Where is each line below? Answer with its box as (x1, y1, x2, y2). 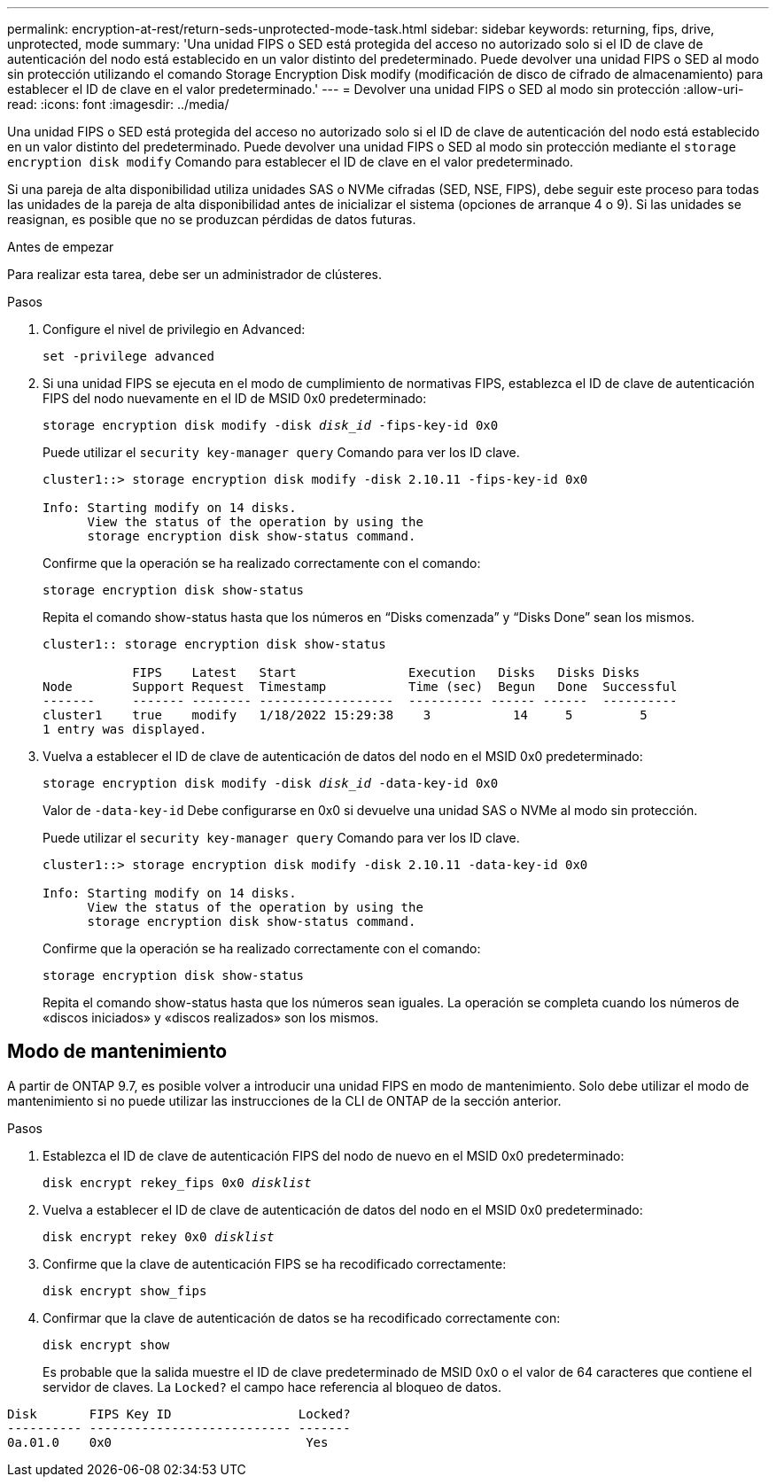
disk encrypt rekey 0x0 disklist (43, 1229, 275, 1244)
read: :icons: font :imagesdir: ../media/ (7, 97, 229, 112)
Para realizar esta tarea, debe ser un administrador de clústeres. (7, 267, 382, 282)
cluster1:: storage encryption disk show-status (43, 637, 386, 651)
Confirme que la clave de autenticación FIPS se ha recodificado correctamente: (43, 1255, 507, 1271)
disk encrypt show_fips (43, 1283, 207, 1298)
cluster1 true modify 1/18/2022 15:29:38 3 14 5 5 (43, 708, 648, 722)
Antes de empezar (7, 239, 114, 254)
